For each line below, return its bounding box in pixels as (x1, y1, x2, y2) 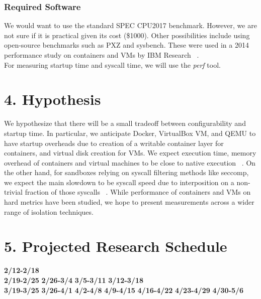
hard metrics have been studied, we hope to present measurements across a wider (4, 197, 254, 207)
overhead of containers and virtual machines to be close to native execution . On (4, 157, 256, 168)
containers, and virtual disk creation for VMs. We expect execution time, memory (4, 147, 256, 158)
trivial (4, 187, 23, 197)
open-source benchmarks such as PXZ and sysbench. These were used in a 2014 (4, 40, 249, 50)
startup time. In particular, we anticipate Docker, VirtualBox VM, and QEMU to (4, 127, 256, 138)
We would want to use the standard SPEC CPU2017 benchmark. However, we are (4, 20, 257, 31)
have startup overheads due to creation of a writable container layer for (4, 137, 224, 148)
